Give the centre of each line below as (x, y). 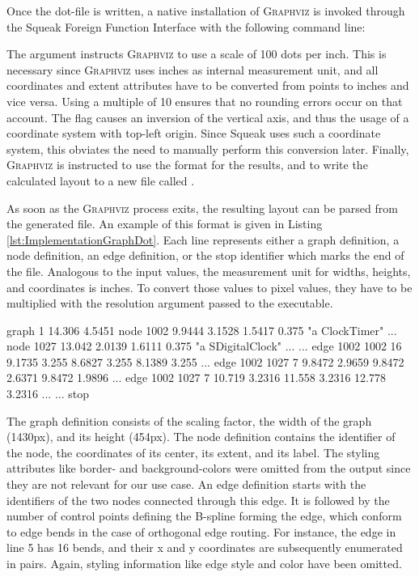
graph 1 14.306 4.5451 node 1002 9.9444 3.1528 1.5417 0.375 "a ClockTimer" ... (202, 330)
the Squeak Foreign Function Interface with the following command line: (186, 26)
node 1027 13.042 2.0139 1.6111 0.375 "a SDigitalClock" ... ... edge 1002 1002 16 (204, 346)
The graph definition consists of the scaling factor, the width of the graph (189, 420)
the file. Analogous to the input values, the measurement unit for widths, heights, (209, 271)
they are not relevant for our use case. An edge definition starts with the (186, 484)
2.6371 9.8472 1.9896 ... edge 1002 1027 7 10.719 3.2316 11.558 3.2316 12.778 (196, 378)
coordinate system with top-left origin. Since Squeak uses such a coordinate (194, 133)
